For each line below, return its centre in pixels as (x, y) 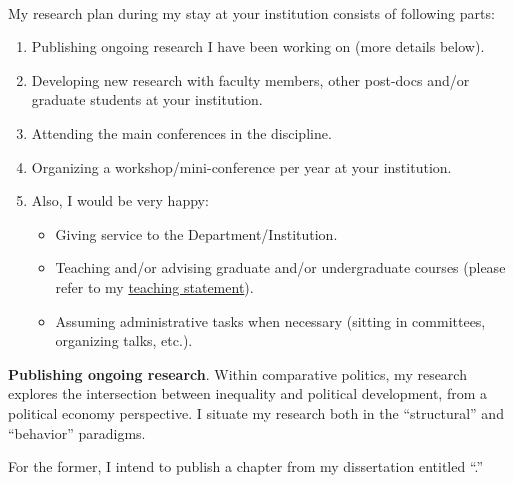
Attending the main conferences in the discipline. (181, 132)
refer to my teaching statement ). (154, 286)
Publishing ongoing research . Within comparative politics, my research (237, 373)
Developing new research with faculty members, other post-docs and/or (250, 79)
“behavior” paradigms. (77, 432)
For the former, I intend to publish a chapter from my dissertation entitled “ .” (246, 466)
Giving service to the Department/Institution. (196, 233)
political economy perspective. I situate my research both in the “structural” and (256, 412)
